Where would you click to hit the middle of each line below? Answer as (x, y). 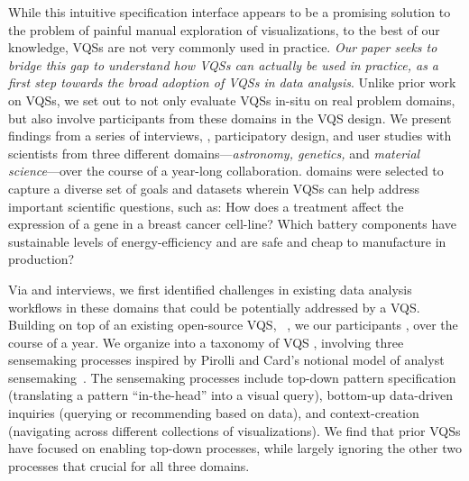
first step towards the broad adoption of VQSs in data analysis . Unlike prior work (232, 82)
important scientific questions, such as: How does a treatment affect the (206, 206)
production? (41, 259)
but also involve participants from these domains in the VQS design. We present (230, 118)
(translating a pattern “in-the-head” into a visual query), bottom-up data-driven (231, 395)
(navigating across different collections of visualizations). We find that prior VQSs (234, 430)
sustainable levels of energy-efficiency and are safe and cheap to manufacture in (227, 241)
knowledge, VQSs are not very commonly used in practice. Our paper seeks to (223, 47)
